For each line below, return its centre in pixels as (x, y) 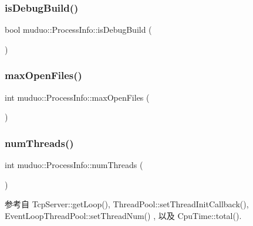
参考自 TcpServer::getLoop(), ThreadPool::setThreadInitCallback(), (127, 204)
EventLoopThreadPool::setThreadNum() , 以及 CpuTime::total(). (123, 215)
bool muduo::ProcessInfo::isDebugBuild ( (78, 30)
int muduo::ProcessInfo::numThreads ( (74, 165)
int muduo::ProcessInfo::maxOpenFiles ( (77, 97)
